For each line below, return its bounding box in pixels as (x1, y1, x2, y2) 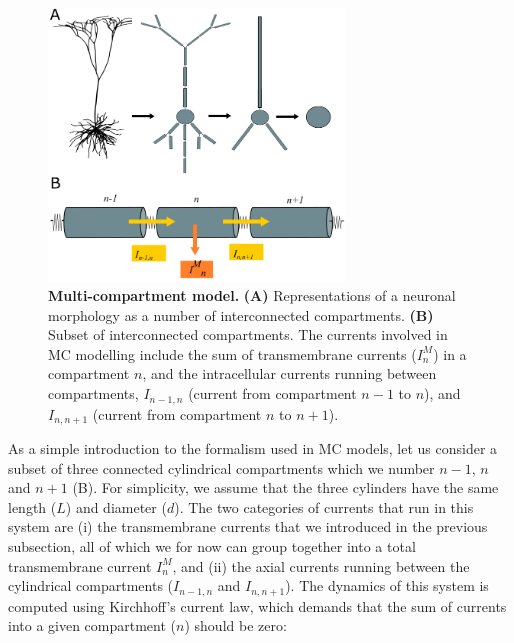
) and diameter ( (65, 496, 167, 517)
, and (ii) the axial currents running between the (172, 555, 470, 576)
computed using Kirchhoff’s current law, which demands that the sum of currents (8, 595, 507, 616)
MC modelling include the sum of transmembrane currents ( (48, 343, 417, 364)
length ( (8, 496, 57, 517)
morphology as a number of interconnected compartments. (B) (48, 304, 434, 325)
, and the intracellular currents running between (142, 363, 437, 384)
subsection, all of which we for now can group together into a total (8, 535, 416, 556)
